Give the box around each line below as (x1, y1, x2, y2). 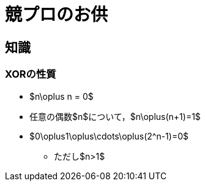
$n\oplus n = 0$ (29, 91, 94, 102)
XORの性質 (5, 68, 56, 81)
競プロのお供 (5, 4, 108, 25)
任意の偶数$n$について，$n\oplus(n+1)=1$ (29, 111, 201, 122)
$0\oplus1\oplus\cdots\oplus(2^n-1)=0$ (29, 130, 188, 141)
